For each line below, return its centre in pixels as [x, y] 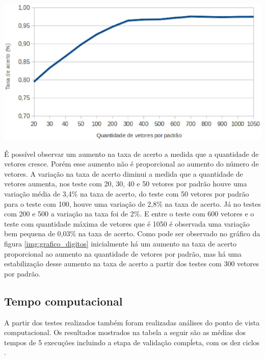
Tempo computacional [63, 301]
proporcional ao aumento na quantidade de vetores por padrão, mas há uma [123, 253]
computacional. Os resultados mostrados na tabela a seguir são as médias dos [125, 332]
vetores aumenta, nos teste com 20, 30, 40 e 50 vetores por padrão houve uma [126, 184]
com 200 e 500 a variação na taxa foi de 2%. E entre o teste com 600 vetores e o [129, 214]
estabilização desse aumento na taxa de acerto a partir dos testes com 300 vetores [131, 264]
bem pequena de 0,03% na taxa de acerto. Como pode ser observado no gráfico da [132, 233]
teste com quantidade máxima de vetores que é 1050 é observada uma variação [127, 223]
